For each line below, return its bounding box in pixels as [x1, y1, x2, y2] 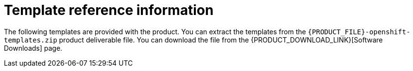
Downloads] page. [4, 43, 63, 52]
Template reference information [4, 2, 214, 18]
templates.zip [4, 36, 57, 44]
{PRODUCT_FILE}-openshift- [308, 28, 411, 36]
